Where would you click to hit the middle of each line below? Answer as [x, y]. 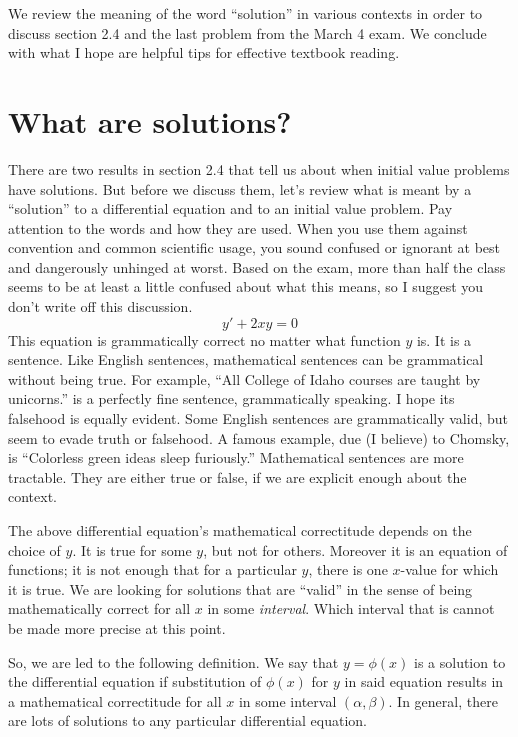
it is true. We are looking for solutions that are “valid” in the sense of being [240, 588]
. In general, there [443, 700]
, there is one [348, 569]
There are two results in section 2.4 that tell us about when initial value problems [259, 168]
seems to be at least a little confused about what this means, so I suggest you [246, 286]
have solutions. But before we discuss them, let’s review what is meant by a [240, 188]
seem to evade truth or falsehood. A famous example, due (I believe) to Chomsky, [259, 437]
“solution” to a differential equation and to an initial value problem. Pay [230, 208]
